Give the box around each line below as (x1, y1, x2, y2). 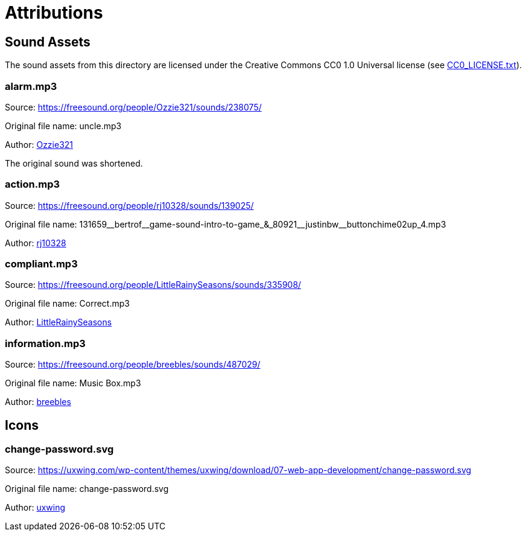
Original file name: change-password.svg (5, 483, 169, 494)
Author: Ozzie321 (5, 139, 74, 150)
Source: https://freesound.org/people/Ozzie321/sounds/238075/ (5, 101, 262, 112)
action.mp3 (5, 178, 60, 191)
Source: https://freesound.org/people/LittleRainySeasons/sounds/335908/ (5, 279, 302, 290)
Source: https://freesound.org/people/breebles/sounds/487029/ (5, 359, 261, 370)
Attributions (5, 2, 103, 23)
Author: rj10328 (5, 237, 66, 248)
